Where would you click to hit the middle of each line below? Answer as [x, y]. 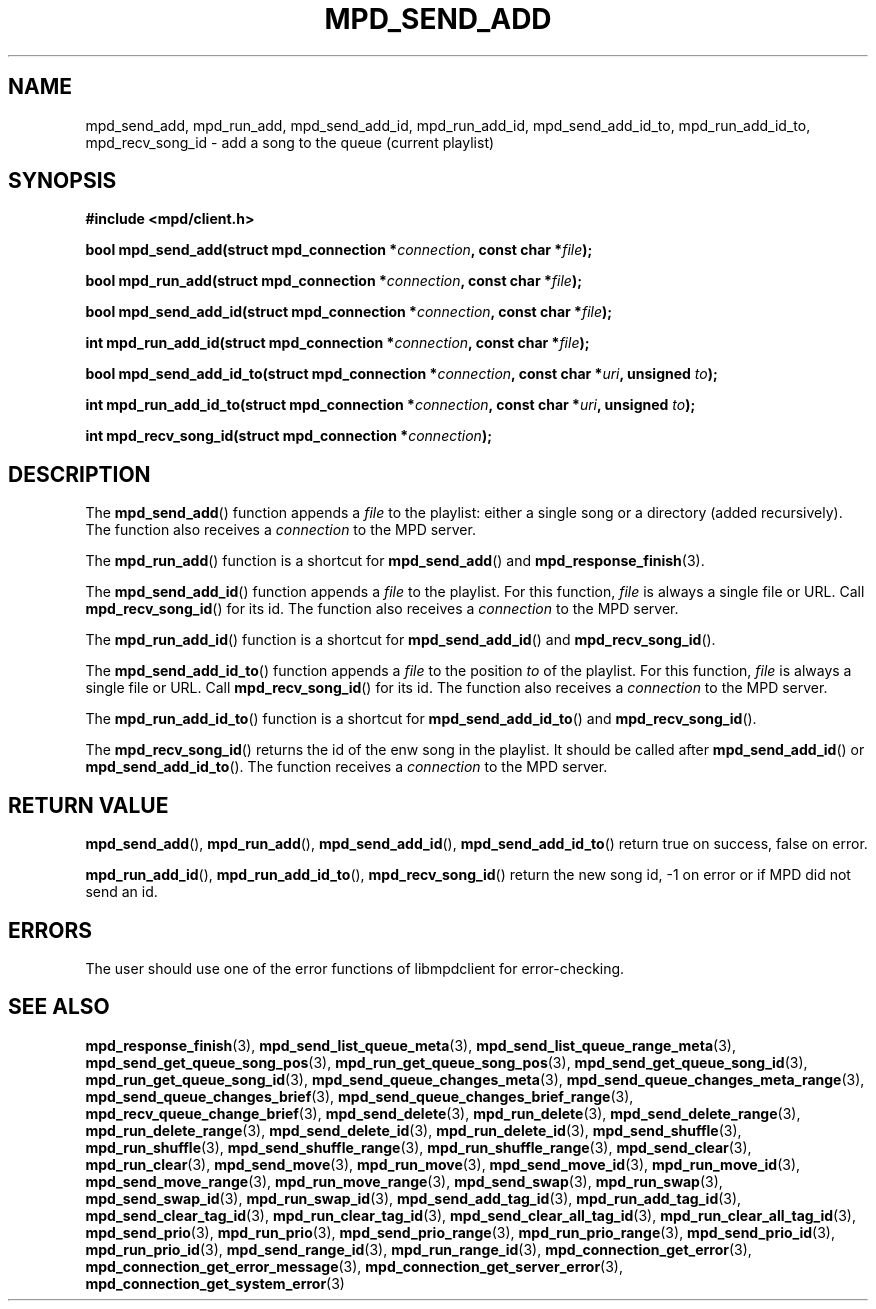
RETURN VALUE [88, 805]
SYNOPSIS [62, 181]
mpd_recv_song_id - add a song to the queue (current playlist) [290, 142]
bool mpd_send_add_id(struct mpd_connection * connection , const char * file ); [349, 312]
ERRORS [50, 930]
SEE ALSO [59, 1007]
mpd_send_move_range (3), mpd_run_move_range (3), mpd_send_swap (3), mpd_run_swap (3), [404, 1181]
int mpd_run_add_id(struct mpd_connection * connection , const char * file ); [337, 343]
